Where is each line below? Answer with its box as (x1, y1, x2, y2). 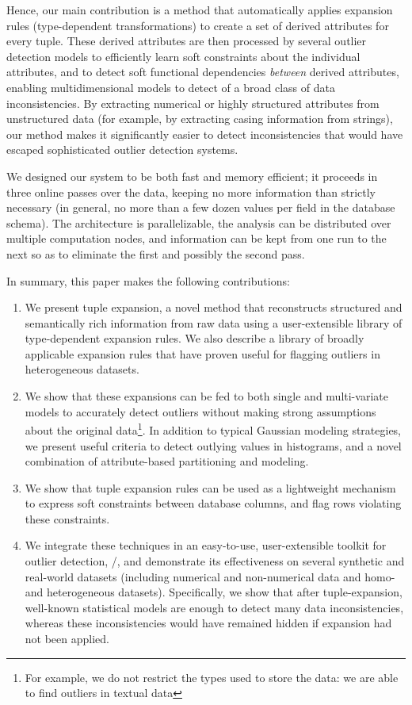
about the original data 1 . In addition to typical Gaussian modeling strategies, (25, 420, 402, 438)
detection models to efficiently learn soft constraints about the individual (6, 48, 360, 64)
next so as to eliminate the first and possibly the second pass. (6, 245, 305, 262)
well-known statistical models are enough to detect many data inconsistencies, (25, 599, 404, 615)
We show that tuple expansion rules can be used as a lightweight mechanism (25, 479, 396, 496)
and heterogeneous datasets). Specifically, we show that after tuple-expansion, (25, 584, 402, 600)
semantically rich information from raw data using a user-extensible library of (25, 314, 402, 331)
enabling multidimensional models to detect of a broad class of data (6, 79, 335, 95)
